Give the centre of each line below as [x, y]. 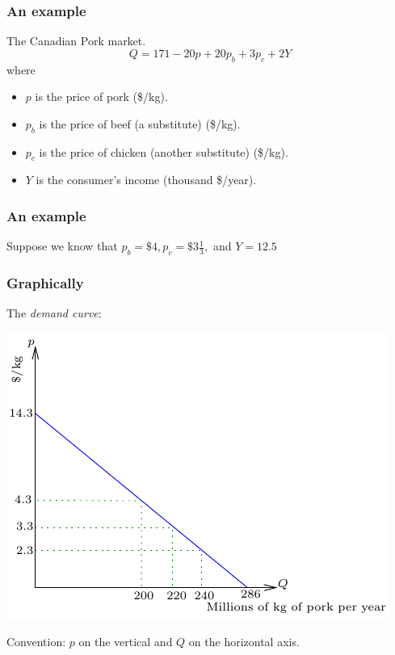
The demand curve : [54, 313]
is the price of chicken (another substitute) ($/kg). [164, 151]
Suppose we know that [62, 246]
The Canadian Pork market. [76, 41]
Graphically [45, 282]
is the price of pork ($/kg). [101, 97]
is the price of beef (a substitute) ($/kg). [140, 123]
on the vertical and [126, 642]
